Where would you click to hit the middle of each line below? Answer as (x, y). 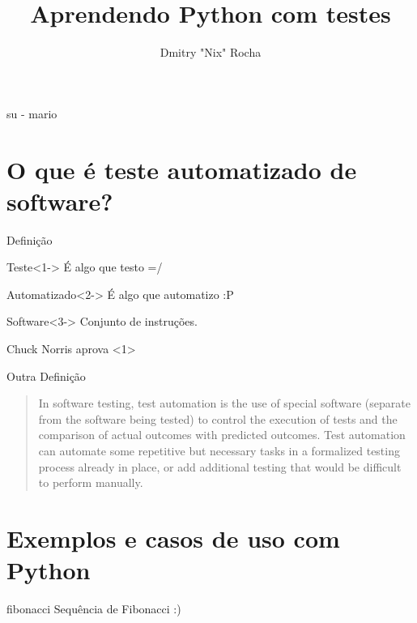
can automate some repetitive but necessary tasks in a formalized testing (219, 450)
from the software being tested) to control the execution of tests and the (218, 418)
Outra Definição (46, 376)
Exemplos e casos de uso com (173, 538)
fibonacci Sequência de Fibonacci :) (94, 609)
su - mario (32, 113)
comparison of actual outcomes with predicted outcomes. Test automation (222, 435)
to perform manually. (91, 482)
